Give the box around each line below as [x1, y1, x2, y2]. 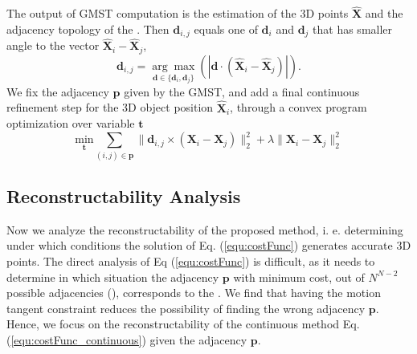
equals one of [194, 20, 258, 37]
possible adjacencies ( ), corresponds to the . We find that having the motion [6, 284, 381, 301]
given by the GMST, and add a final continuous [124, 83, 360, 100]
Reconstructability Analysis [6, 184, 241, 209]
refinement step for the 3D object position [6, 99, 214, 116]
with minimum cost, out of [233, 268, 365, 285]
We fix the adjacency [6, 83, 109, 100]
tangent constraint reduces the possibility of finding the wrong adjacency [6, 299, 366, 316]
